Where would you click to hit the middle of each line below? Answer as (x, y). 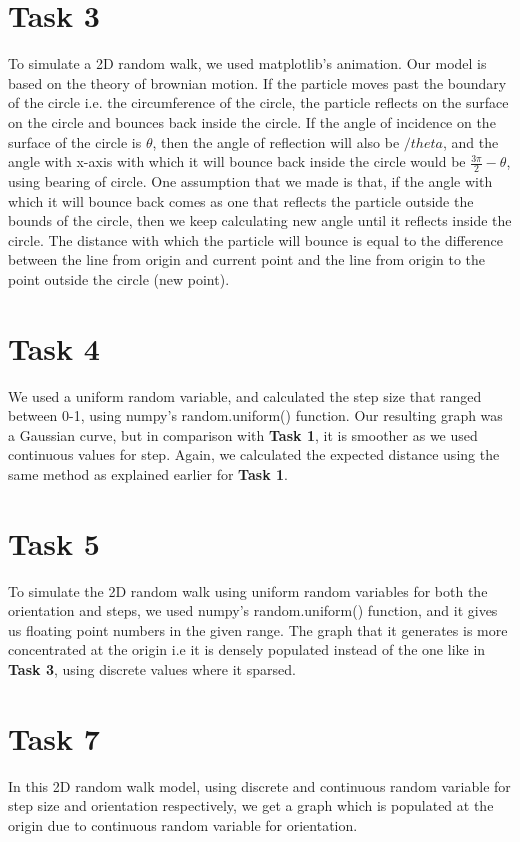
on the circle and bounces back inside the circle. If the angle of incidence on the (252, 121)
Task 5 (54, 542)
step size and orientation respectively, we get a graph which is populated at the (251, 805)
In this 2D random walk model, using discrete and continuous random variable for (259, 785)
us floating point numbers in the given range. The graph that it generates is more (258, 629)
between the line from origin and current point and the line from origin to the (247, 259)
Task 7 (54, 737)
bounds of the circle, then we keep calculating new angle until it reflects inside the (260, 220)
